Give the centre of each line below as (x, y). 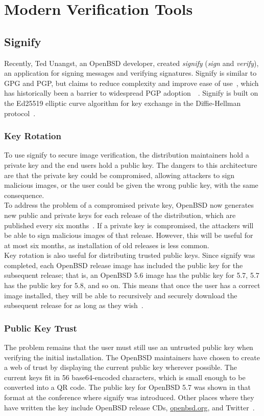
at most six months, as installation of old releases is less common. (107, 245)
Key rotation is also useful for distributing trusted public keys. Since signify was (130, 255)
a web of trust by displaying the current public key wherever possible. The (121, 367)
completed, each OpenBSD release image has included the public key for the (124, 265)
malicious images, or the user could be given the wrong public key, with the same (131, 185)
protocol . (20, 113)
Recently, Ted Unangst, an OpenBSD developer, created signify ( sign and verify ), (131, 63)
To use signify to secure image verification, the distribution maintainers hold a (127, 155)
